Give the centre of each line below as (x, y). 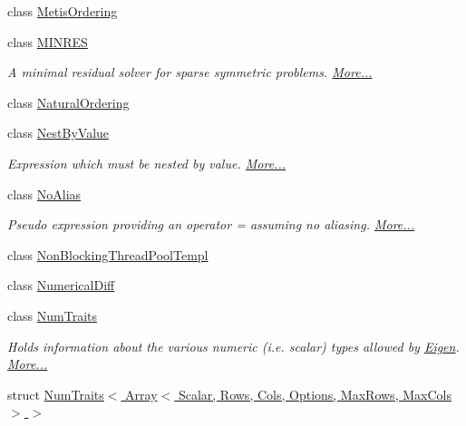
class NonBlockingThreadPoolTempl (108, 254)
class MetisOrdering (63, 11)
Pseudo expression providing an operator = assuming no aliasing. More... (211, 224)
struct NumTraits (56, 394)
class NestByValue (58, 133)
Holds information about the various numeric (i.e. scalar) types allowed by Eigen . (233, 346)
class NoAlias (44, 194)
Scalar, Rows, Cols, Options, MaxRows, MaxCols (315, 394)
